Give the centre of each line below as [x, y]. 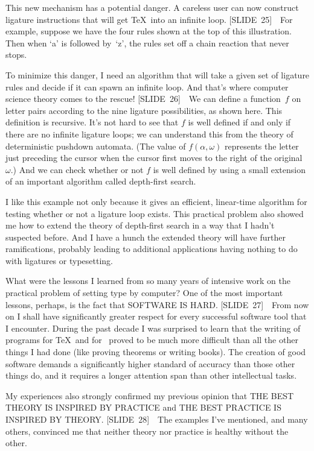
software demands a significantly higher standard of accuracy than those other [150, 363]
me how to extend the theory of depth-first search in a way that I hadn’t [140, 225]
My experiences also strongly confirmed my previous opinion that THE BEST [150, 395]
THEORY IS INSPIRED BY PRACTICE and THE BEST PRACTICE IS [143, 407]
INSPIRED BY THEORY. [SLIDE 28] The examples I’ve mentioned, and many [157, 419]
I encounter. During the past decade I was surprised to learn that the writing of [153, 328]
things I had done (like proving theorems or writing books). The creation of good [156, 352]
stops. [16, 55]
